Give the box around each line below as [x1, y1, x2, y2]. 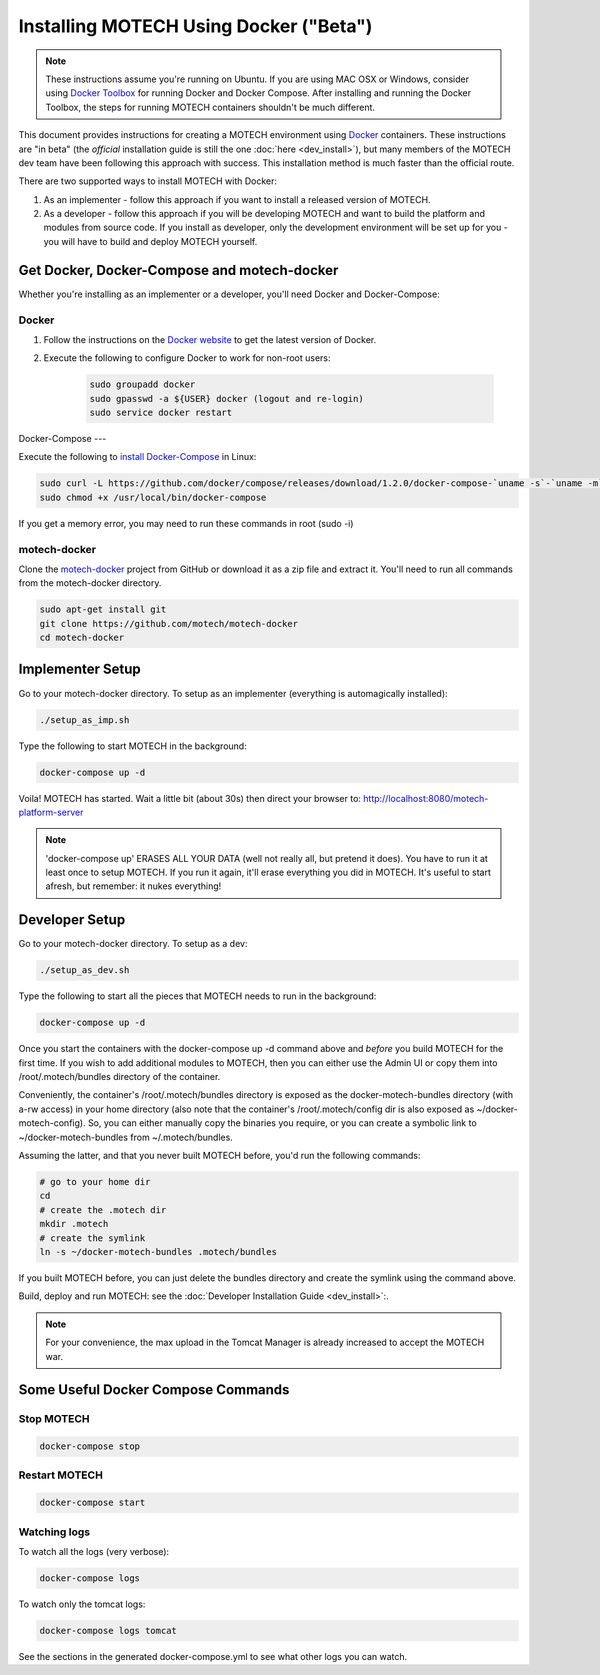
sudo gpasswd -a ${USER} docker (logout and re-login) [89, 393, 364, 404]
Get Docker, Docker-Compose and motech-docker [18, 261, 339, 279]
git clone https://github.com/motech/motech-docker [39, 618, 299, 629]
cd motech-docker [39, 632, 125, 644]
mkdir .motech [39, 1218, 109, 1230]
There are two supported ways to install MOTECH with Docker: [18, 175, 278, 187]
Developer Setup [18, 911, 126, 929]
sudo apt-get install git [39, 604, 167, 615]
